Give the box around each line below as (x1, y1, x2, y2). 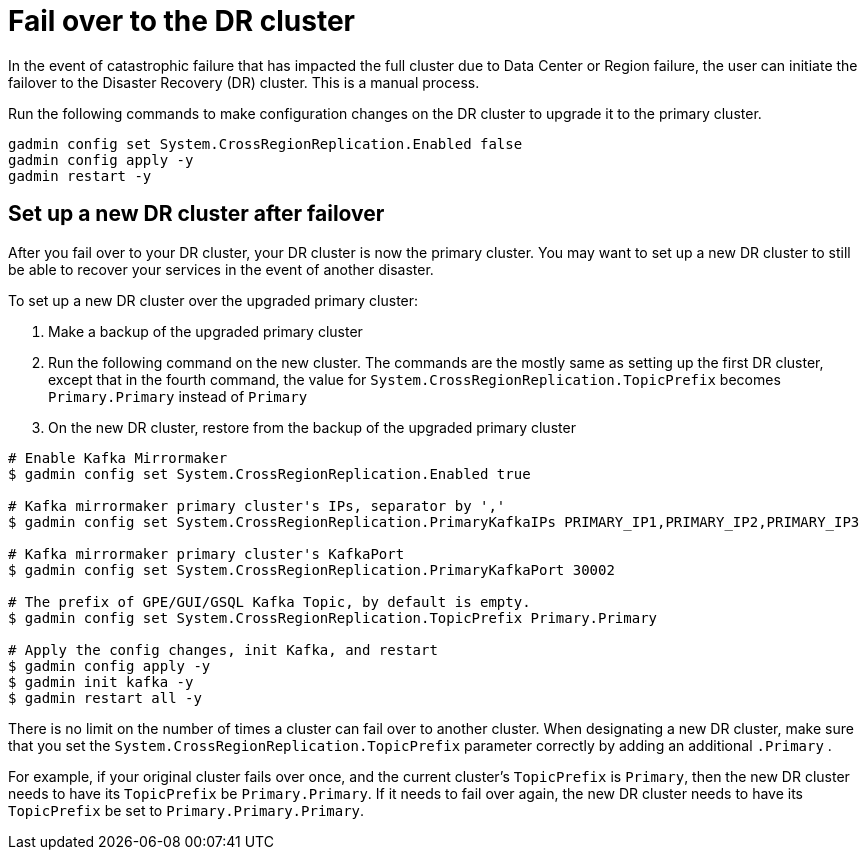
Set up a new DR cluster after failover (8, 201, 385, 227)
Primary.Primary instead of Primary (48, 387, 308, 405)
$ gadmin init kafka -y (8, 673, 194, 690)
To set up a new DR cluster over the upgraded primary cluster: (8, 291, 419, 309)
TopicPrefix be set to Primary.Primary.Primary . (8, 801, 365, 819)
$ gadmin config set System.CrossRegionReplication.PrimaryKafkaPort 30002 (8, 561, 615, 578)
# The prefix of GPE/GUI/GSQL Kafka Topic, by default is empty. (8, 593, 531, 610)
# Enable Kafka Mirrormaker (8, 449, 228, 466)
